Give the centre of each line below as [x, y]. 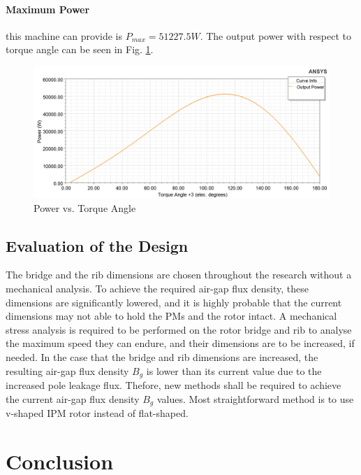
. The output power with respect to [276, 35]
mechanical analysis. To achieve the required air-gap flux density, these [157, 288]
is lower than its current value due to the [234, 370]
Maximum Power [48, 9]
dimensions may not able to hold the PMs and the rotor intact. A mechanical [171, 316]
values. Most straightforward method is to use [255, 398]
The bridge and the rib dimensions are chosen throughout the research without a [179, 275]
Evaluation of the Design [97, 245]
